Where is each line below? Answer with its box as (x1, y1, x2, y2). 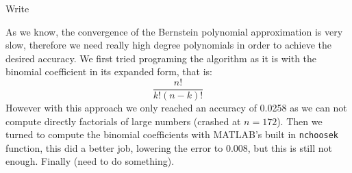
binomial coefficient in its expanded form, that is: (5, 64, 212, 79)
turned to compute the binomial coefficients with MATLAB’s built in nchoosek (5, 127, 339, 142)
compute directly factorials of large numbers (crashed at (5, 114, 241, 128)
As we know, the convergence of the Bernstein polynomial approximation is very (5, 24, 343, 38)
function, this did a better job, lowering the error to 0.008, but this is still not (5, 140, 332, 155)
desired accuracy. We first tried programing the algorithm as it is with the (5, 51, 317, 65)
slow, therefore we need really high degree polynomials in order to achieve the (5, 38, 331, 52)
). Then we (277, 114, 323, 128)
